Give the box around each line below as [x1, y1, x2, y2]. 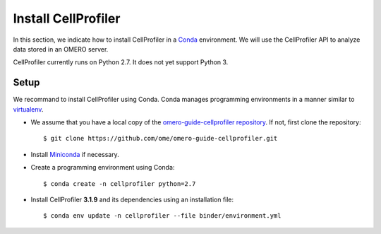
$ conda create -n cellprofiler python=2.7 [43, 180, 196, 187]
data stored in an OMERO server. [13, 45, 109, 53]
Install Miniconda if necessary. [30, 150, 119, 158]
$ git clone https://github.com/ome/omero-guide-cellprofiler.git [43, 134, 278, 143]
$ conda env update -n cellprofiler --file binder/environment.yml [43, 212, 282, 220]
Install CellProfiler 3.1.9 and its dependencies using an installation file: [30, 195, 234, 204]
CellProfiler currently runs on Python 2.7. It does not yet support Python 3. [13, 58, 229, 66]
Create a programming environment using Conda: [30, 163, 175, 172]
